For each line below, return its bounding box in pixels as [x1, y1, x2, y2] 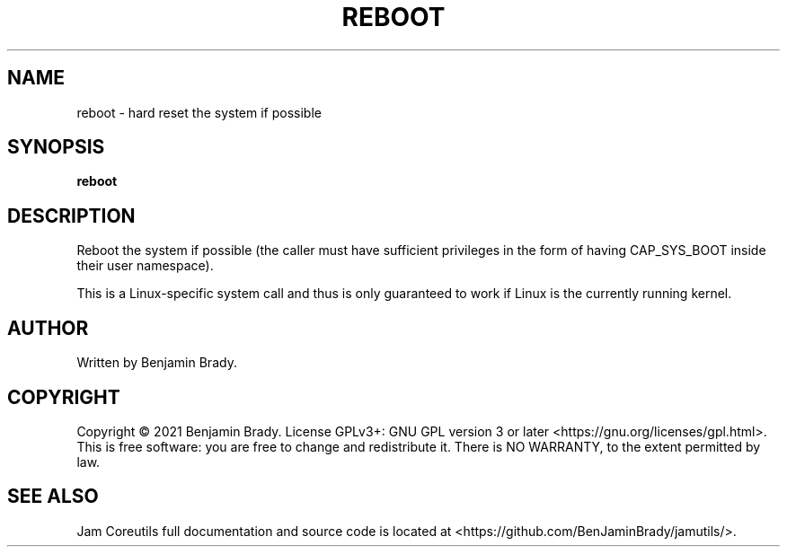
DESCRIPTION [7, 204, 136, 227]
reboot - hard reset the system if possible [76, 104, 322, 120]
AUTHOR [7, 316, 89, 339]
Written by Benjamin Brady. [76, 355, 237, 371]
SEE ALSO [7, 485, 99, 508]
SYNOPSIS [7, 136, 105, 159]
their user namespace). [76, 258, 214, 274]
